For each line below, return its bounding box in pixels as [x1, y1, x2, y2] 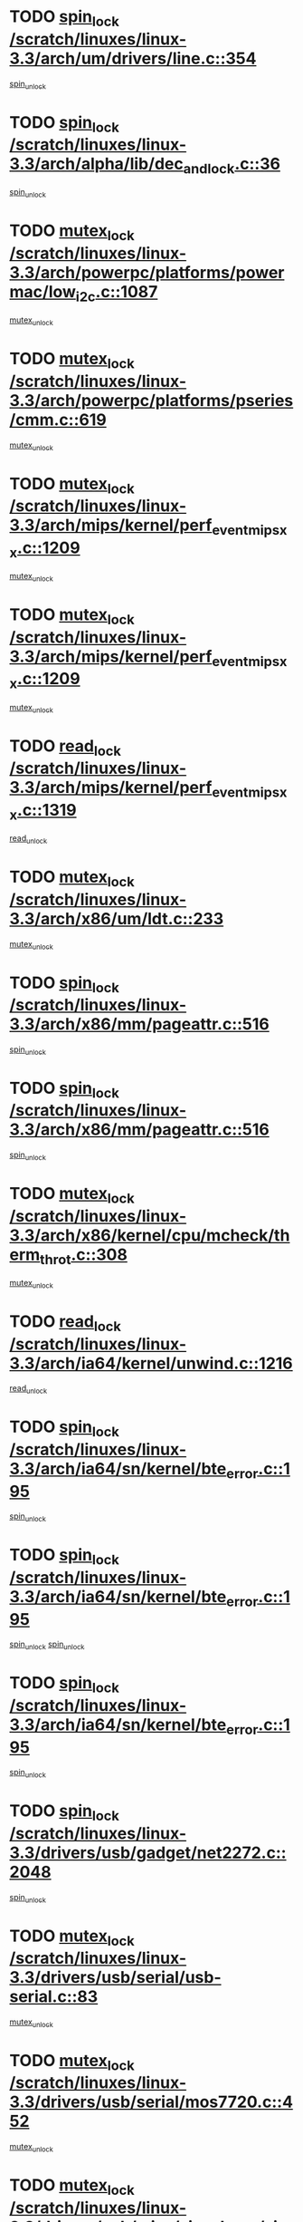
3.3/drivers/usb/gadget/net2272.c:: [9, 1842, 287, 1863]
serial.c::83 [9, 1986, 99, 2007]
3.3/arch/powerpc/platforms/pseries [9, 390, 294, 411]
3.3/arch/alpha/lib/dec [9, 154, 184, 174]
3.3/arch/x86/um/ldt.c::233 [9, 908, 224, 929]
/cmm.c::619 [9, 410, 107, 430]
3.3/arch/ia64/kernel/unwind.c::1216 [9, 1353, 294, 1374]
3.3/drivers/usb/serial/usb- [9, 1967, 222, 1988]
